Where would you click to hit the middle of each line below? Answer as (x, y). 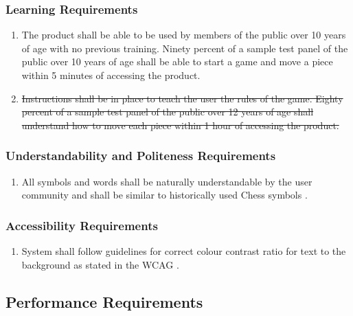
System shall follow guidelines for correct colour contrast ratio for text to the (184, 251)
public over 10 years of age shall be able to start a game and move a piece (177, 61)
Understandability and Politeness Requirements (141, 156)
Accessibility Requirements (82, 225)
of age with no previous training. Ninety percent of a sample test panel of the (185, 48)
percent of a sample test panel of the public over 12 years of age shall (168, 112)
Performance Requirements (104, 301)
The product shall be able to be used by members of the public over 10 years (184, 35)
